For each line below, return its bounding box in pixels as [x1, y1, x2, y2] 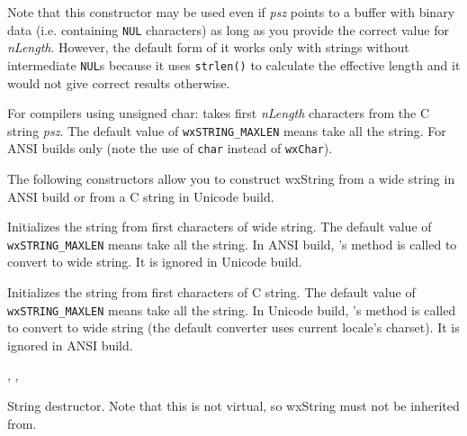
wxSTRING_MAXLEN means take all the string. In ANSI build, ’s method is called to [7, 234, 457, 253]
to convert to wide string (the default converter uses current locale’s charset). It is [7, 318, 460, 337]
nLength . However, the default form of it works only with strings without [7, 38, 409, 57]
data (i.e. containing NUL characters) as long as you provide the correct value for [7, 20, 449, 39]
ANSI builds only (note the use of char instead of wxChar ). [7, 139, 333, 158]
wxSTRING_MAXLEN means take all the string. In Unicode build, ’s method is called [7, 300, 456, 319]
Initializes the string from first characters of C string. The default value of [7, 283, 416, 302]
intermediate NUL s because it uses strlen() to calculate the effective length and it [7, 55, 461, 74]
